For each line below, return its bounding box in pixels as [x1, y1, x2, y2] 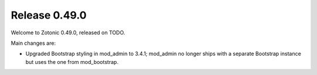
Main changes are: [11, 40, 56, 47]
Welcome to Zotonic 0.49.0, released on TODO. [11, 29, 126, 36]
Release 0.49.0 [11, 9, 87, 22]
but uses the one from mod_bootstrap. [25, 58, 119, 65]
